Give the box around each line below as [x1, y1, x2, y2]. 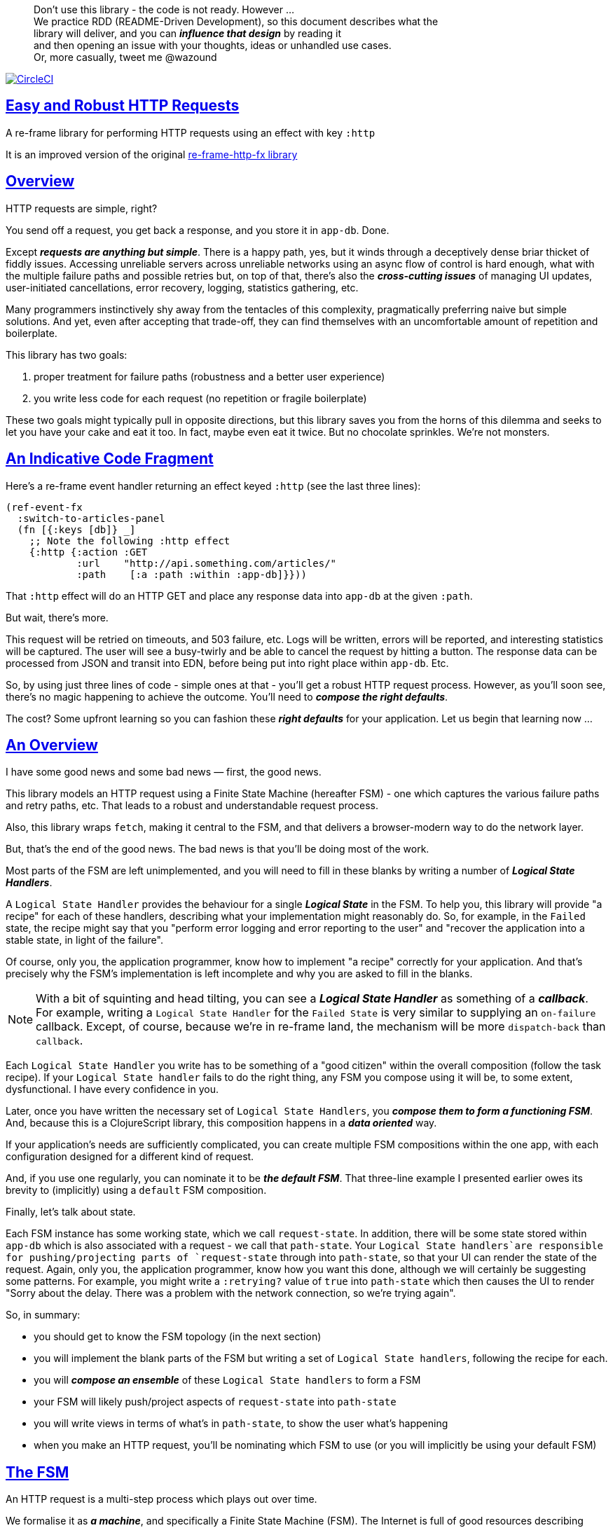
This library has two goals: [6, 348, 128, 361]
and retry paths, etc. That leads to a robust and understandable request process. [6, 799, 378, 812]
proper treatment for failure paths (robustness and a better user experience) [34, 370, 385, 383]
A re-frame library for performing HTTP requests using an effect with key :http [6, 126, 376, 139]
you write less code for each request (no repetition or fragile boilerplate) [34, 392, 367, 404]
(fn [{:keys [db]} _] [17, 523, 136, 535]
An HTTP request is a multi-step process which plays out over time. [6, 1493, 317, 1506]
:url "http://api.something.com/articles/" [76, 557, 337, 569]
